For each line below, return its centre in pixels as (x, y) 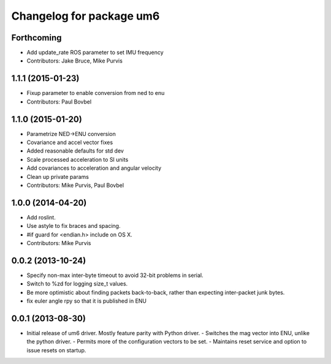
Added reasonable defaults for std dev (75, 151)
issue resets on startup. (56, 350)
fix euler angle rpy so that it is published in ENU (87, 301)
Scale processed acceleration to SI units (78, 159)
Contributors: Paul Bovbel (59, 102)
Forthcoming (36, 38)
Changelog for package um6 (86, 16)
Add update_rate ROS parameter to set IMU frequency (95, 53)
